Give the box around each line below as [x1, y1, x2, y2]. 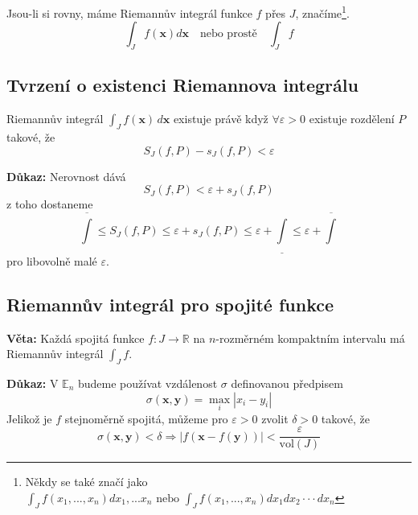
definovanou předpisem [231, 374, 343, 391]
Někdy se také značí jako [25, 473, 148, 490]
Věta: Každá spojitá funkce [6, 329, 145, 346]
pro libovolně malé [6, 252, 97, 269]
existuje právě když [173, 110, 268, 127]
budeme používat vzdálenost [77, 374, 218, 391]
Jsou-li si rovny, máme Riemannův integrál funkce [6, 4, 252, 21]
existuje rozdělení [309, 110, 395, 127]
